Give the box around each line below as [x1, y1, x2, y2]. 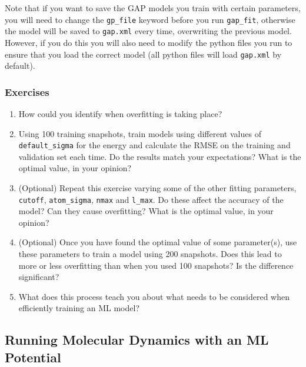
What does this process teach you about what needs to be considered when [18, 290, 290, 302]
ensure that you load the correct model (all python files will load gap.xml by [5, 48, 282, 60]
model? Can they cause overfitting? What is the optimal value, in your [18, 205, 274, 217]
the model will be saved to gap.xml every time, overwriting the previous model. [5, 25, 292, 37]
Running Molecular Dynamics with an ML [5, 331, 269, 349]
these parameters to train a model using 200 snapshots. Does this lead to [18, 248, 282, 260]
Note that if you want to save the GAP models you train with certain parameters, [5, 2, 301, 14]
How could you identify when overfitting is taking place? [18, 107, 222, 119]
